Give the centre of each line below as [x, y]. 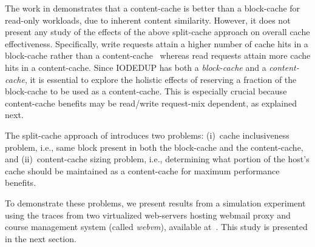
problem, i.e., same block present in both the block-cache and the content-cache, [154, 147]
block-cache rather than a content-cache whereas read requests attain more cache [158, 55]
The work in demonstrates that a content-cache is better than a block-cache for [153, 8]
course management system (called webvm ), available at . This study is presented [156, 227]
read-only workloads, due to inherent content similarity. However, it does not [148, 20]
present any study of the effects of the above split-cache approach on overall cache [157, 32]
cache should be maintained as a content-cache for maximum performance [142, 170]
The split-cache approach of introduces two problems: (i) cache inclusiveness [147, 135]
